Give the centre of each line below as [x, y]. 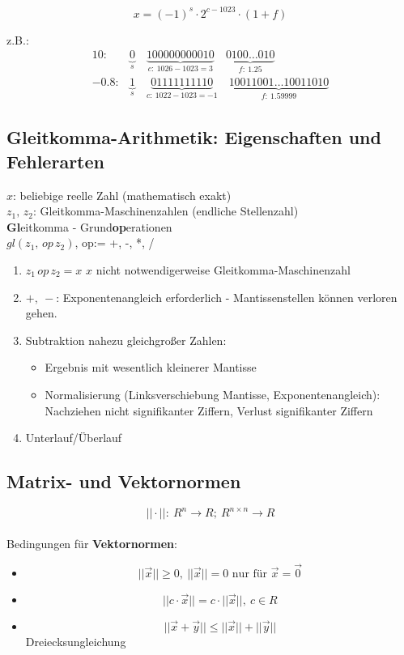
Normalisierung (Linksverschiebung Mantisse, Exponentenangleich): [213, 394]
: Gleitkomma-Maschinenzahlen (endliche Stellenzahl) [166, 211]
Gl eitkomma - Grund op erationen [89, 226]
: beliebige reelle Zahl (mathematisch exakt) [122, 195]
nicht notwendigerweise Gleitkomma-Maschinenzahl [223, 270]
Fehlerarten [55, 161]
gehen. [41, 313]
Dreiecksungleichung [76, 641]
